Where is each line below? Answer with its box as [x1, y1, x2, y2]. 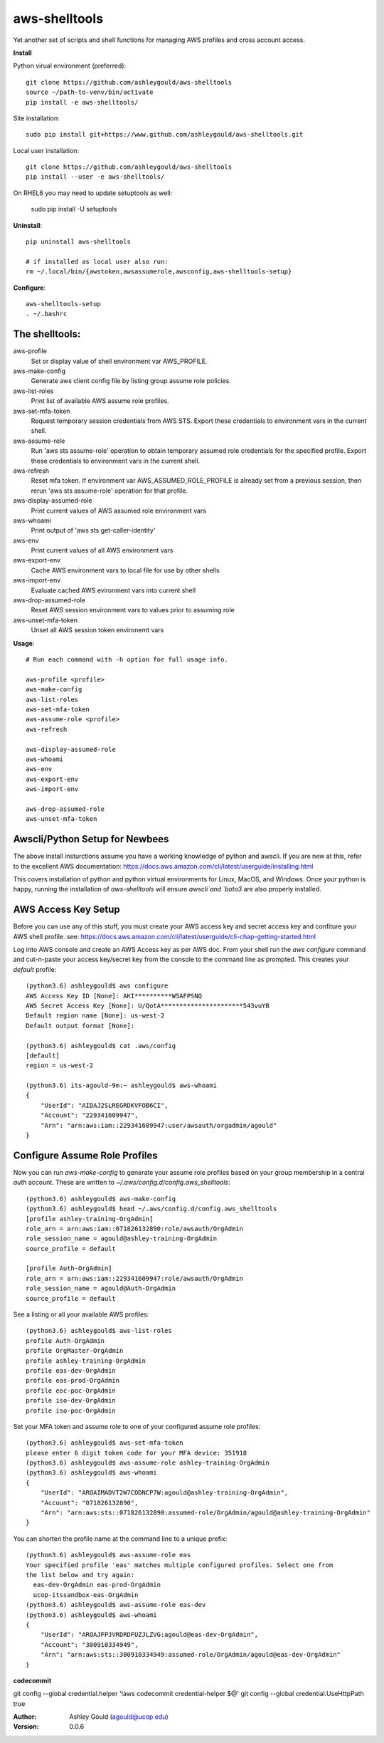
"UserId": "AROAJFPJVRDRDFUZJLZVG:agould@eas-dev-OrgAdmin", [40, 1631, 259, 1639]
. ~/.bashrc [26, 310, 68, 318]
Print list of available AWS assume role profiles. [31, 397, 170, 405]
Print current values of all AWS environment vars [31, 546, 174, 555]
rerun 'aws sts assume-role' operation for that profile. [31, 486, 188, 495]
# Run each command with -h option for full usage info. [26, 655, 229, 664]
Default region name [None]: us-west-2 [26, 1012, 165, 1020]
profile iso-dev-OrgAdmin [26, 1396, 117, 1405]
